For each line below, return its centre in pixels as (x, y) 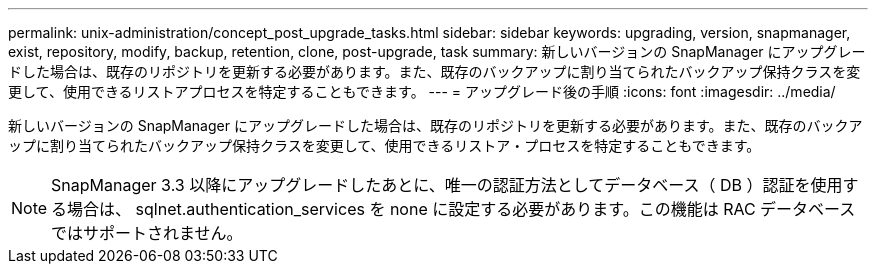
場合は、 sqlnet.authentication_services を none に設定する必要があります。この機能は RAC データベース (461, 209)
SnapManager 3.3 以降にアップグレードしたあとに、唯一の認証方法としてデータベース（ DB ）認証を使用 (447, 185)
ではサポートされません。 (147, 233)
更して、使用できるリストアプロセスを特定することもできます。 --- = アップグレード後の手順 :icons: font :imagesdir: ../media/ (422, 91)
